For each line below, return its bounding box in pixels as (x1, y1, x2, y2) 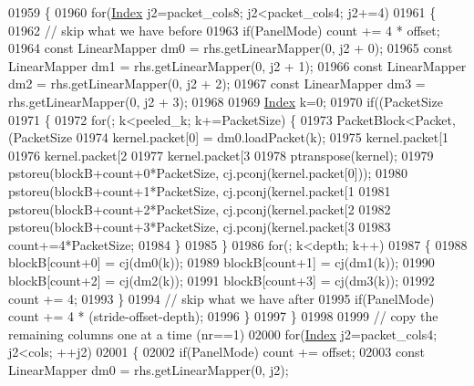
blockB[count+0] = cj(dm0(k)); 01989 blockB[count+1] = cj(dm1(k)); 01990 (8, 253, 435, 272)
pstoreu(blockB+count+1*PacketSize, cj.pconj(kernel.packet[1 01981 (8, 181, 391, 200)
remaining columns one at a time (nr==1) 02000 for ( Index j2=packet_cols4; (8, 324, 438, 343)
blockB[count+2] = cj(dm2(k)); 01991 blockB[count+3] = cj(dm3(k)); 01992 (8, 270, 435, 289)
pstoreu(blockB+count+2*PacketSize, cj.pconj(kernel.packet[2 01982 (8, 199, 391, 218)
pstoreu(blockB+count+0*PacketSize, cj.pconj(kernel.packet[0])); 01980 (8, 163, 408, 183)
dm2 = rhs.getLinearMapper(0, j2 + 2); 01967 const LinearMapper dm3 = (8, 74, 426, 93)
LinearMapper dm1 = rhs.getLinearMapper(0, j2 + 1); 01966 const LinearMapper (8, 56, 467, 75)
